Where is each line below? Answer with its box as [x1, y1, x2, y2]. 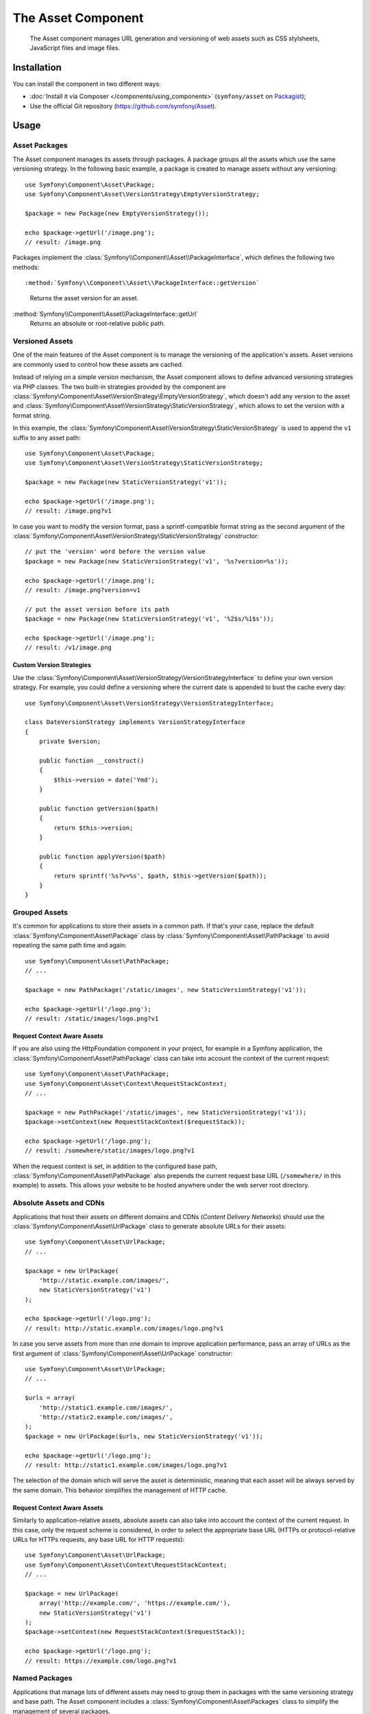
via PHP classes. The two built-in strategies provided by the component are [12, 383, 226, 391]
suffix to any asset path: [12, 433, 81, 442]
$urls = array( [25, 1394, 76, 1402]
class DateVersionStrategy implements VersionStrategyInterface [25, 719, 246, 726]
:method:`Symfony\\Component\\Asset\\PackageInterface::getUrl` [12, 309, 199, 318]
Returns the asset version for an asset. [29, 294, 139, 302]
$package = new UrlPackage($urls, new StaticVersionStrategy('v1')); [25, 1432, 264, 1440]
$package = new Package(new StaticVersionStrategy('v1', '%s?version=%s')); [25, 557, 289, 565]
